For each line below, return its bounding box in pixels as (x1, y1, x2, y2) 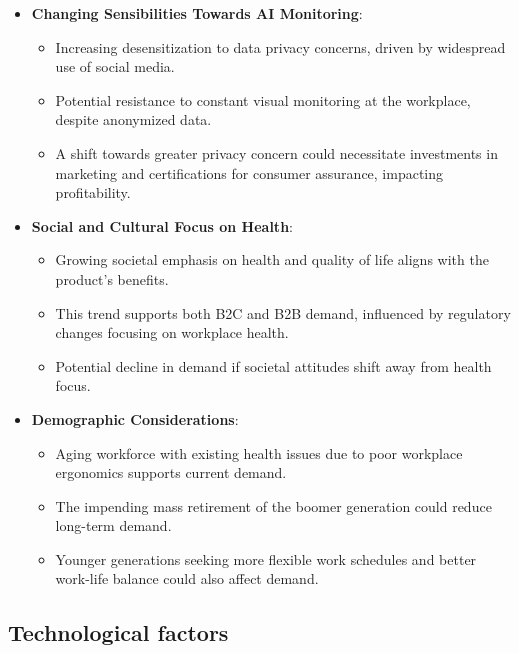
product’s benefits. (55, 268, 169, 289)
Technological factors (8, 617, 229, 648)
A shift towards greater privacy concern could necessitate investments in (55, 142, 498, 163)
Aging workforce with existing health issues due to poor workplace (55, 442, 463, 463)
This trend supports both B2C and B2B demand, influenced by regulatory (55, 302, 511, 323)
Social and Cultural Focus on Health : (31, 215, 293, 236)
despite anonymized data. (55, 109, 212, 130)
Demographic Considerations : (31, 408, 239, 429)
